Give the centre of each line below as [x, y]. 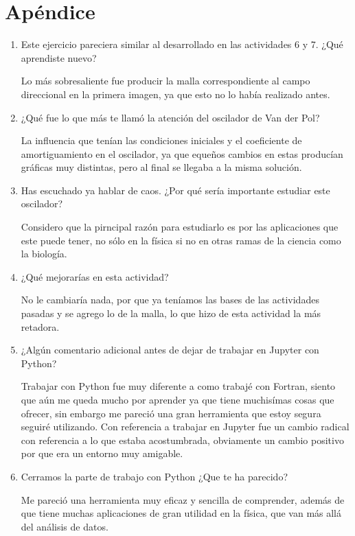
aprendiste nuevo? [59, 57]
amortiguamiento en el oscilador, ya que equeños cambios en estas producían [182, 153]
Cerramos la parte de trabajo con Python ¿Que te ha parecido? [154, 476]
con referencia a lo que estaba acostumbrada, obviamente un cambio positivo [182, 440]
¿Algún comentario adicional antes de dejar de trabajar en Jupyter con [170, 350]
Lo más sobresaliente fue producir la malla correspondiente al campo [165, 81]
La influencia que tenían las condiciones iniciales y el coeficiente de [161, 140]
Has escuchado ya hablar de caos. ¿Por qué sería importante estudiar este [175, 190]
